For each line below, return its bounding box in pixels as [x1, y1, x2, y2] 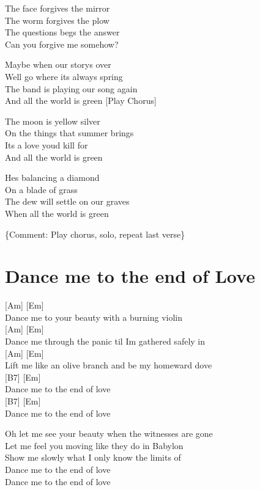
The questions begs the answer [5, 26, 120, 38]
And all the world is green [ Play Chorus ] [5, 94, 157, 107]
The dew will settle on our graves [5, 195, 130, 208]
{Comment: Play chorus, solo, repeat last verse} [5, 227, 185, 240]
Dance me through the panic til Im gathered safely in [5, 335, 206, 347]
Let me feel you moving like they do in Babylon [5, 439, 184, 452]
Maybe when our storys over [5, 58, 111, 71]
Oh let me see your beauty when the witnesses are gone [5, 427, 213, 440]
